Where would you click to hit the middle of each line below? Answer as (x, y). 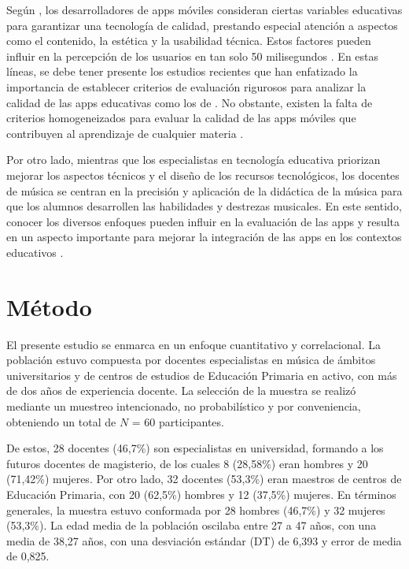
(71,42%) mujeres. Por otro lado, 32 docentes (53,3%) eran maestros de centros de (204, 479)
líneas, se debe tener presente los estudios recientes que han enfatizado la (182, 71)
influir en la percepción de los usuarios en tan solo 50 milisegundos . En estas (193, 56)
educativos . (35, 252)
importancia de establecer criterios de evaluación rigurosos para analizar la (186, 86)
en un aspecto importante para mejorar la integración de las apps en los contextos (204, 237)
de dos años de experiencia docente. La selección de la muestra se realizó (181, 390)
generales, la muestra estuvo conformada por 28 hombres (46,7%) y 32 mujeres (196, 509)
